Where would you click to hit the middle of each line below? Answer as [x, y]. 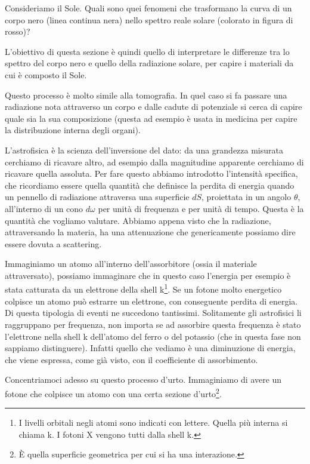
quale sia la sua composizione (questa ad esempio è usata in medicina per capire [151, 118]
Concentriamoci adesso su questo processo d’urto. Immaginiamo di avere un [143, 380]
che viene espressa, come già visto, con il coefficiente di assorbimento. [131, 359]
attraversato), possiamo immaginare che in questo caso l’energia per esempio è [148, 275]
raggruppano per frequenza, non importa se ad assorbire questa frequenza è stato [153, 324]
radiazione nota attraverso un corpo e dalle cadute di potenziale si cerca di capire [154, 107]
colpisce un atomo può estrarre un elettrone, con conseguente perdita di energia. [151, 301]
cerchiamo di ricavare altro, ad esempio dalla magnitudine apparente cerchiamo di [154, 162]
